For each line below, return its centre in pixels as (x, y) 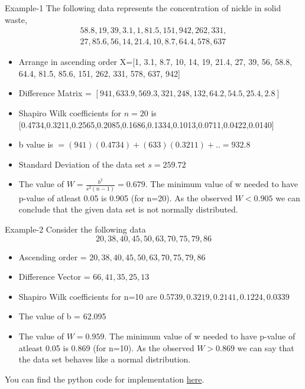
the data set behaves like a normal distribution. (105, 359)
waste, (16, 19)
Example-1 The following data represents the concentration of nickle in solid (143, 8)
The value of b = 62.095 (62, 316)
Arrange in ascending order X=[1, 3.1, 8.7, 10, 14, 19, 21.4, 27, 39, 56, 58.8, (155, 62)
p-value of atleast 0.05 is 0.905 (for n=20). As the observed (126, 197)
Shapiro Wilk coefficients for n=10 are (88, 296)
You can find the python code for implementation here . (105, 379)
